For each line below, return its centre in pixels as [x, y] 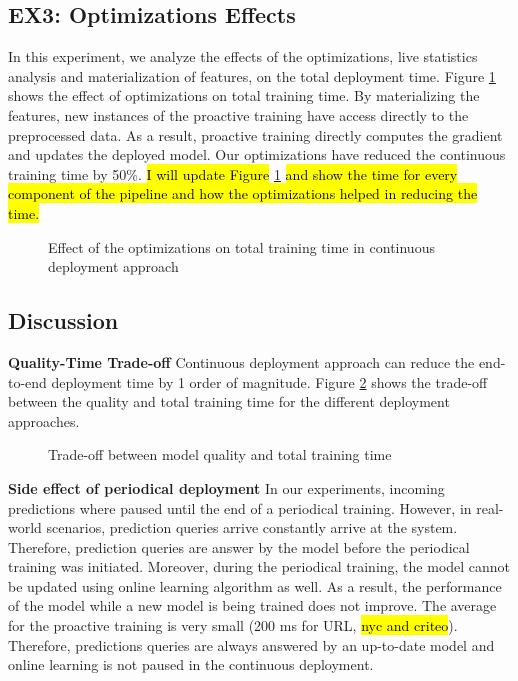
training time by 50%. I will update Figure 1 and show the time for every [233, 173]
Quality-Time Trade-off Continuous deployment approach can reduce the [241, 361]
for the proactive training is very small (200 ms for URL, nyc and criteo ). [233, 625]
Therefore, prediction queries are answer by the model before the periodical [239, 546]
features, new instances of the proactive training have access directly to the [238, 114]
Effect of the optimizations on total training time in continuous [241, 246]
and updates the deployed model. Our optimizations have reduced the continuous [257, 154]
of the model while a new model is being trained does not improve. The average [252, 605]
